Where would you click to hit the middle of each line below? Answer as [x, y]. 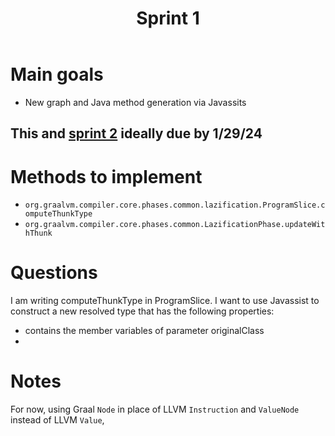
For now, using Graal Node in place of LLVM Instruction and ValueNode [155, 409]
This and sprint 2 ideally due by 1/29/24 [136, 133]
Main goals [57, 74]
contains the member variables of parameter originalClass [144, 331]
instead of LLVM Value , [57, 420]
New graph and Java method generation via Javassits [135, 102]
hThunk [38, 233]
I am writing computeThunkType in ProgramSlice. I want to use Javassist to [165, 301]
